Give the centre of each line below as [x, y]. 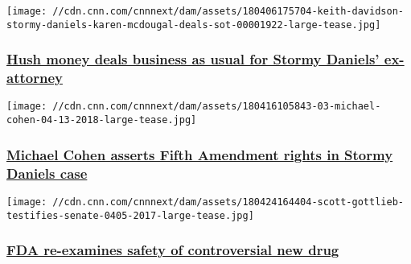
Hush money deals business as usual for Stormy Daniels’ [193, 59]
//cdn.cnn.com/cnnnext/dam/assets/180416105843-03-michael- [217, 107]
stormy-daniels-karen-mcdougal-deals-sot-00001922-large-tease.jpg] [194, 25]
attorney [35, 78]
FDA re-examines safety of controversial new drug [173, 250]
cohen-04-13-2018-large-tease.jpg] [102, 120]
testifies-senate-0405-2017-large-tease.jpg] [130, 215]
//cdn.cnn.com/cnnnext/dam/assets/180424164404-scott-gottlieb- [228, 202]
